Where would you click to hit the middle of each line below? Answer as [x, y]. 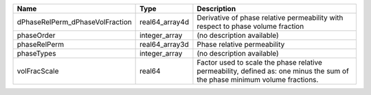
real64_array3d [164, 44]
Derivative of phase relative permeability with [270, 18]
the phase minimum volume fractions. [258, 80]
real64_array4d [164, 22]
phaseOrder [36, 35]
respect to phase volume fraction [250, 26]
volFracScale [38, 71]
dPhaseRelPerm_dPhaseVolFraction [74, 22]
